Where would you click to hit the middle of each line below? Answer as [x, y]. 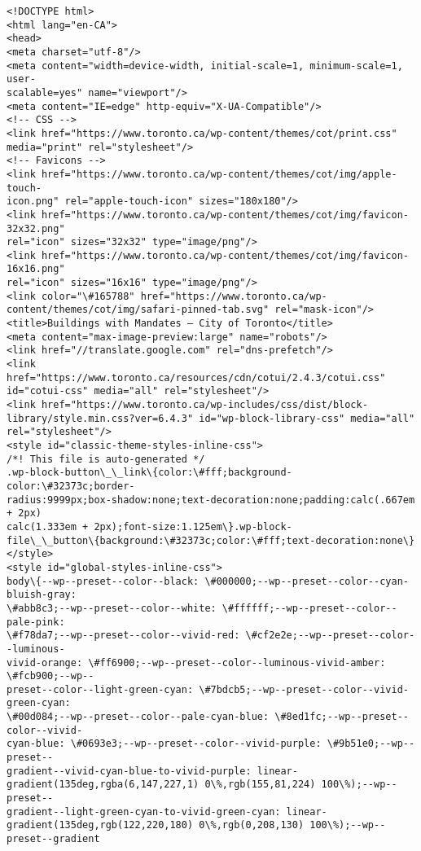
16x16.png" [36, 269]
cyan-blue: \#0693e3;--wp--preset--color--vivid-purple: [164, 744]
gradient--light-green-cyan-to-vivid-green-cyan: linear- [167, 812]
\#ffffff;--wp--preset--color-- [309, 608]
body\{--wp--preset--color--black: [103, 581]
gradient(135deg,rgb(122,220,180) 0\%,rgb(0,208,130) [156, 825]
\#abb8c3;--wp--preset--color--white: [112, 608]
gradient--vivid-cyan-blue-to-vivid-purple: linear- [152, 771]
